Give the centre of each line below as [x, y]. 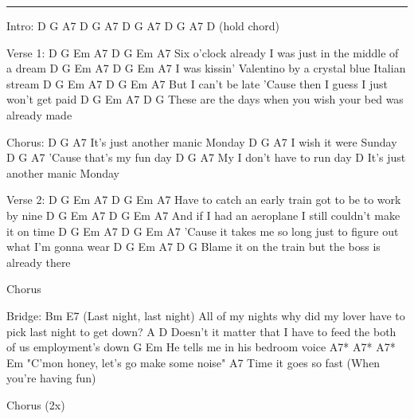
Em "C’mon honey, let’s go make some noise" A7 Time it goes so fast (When [193, 362]
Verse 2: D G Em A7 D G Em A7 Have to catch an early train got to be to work [204, 200]
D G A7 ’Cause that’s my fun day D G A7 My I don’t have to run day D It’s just [206, 157]
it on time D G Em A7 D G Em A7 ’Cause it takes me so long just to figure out [203, 231]
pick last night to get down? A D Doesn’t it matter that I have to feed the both [201, 331]
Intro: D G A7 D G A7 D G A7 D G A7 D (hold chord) [143, 25]
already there [39, 262]
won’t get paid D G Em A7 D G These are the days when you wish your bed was [205, 99]
